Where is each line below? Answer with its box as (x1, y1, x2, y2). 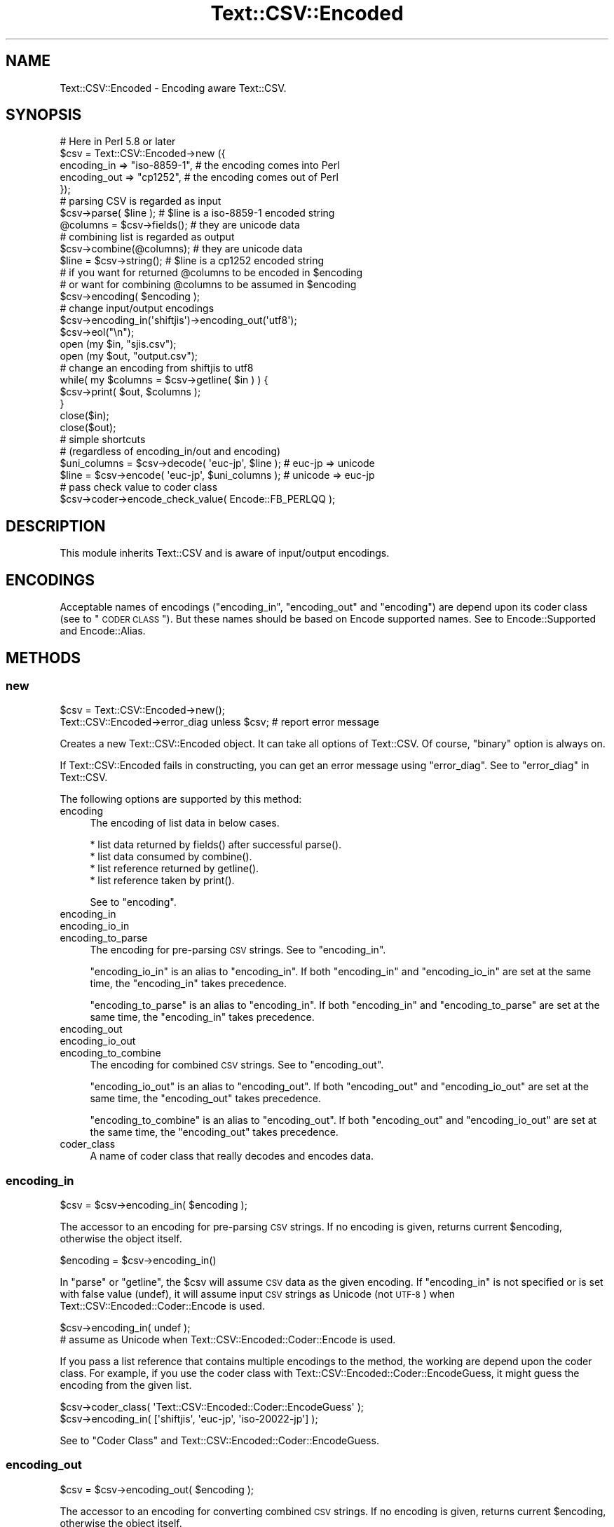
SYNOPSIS (6, 106, 82, 124)
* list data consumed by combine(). (90, 850, 252, 863)
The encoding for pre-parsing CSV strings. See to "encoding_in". (90, 944, 386, 956)
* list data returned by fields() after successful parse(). (90, 839, 342, 851)
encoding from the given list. (60, 1379, 192, 1392)
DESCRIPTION (6, 517, 106, 535)
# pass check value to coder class (60, 481, 218, 494)
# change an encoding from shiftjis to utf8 (60, 362, 254, 374)
